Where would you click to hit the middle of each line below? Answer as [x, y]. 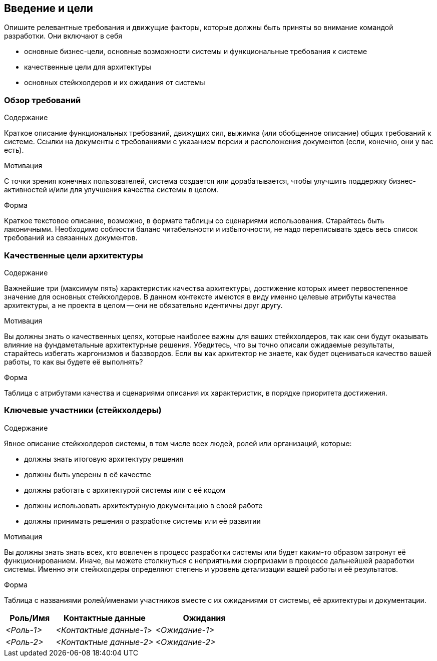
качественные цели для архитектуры [88, 67]
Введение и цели [49, 8]
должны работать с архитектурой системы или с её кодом [125, 490]
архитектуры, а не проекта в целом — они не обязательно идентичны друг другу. [143, 305]
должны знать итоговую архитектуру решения [104, 459]
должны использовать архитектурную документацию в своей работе [143, 505]
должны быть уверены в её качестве [88, 474]
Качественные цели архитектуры [74, 255]
